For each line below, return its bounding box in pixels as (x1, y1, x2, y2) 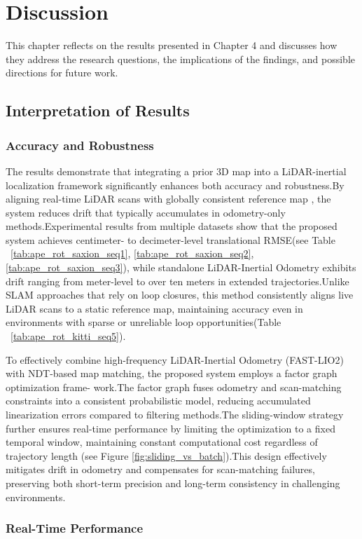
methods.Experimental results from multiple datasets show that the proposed (6, 219, 337, 233)
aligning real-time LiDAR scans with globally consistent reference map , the (6, 191, 331, 206)
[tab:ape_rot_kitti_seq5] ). (11, 329, 126, 343)
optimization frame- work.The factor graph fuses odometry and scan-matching (6, 379, 342, 394)
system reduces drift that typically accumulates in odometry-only (6, 205, 286, 219)
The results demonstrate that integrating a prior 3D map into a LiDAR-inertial (6, 163, 347, 178)
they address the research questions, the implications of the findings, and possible (6, 51, 355, 66)
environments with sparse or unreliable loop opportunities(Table (6, 315, 281, 329)
